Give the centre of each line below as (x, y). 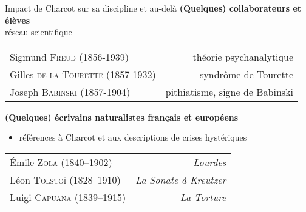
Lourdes (210, 162)
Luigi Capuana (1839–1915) (68, 197)
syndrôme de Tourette (247, 74)
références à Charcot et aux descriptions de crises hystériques (133, 137)
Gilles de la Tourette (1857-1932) (83, 74)
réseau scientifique (39, 32)
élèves (18, 20)
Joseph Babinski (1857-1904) (70, 91)
